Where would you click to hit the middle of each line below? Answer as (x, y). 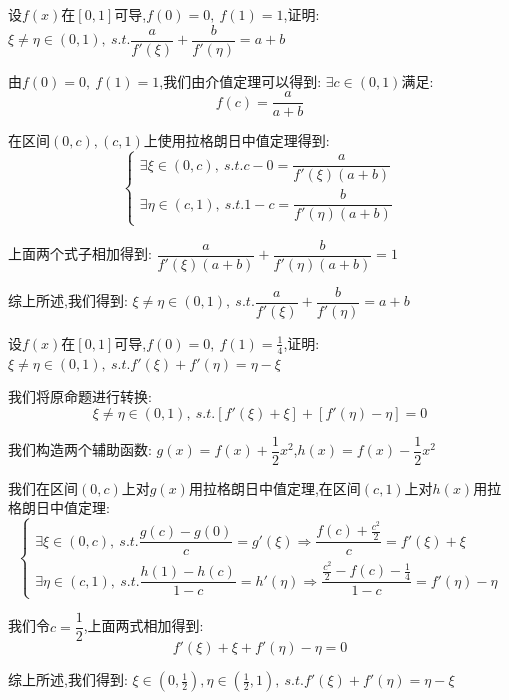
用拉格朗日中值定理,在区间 (274, 487)
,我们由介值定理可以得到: (240, 80)
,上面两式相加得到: (143, 625)
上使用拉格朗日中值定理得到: (236, 140)
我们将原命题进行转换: (80, 396)
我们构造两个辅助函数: (80, 449)
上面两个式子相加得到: (80, 253)
